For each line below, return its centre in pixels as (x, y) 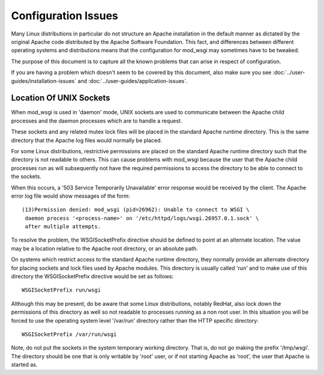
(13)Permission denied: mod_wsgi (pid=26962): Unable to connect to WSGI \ (136, 210)
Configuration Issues (64, 16)
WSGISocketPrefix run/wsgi (61, 290)
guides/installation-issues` (44, 81)
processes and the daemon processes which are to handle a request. (97, 121)
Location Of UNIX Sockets (61, 98)
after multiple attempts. (63, 227)
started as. (24, 365)
